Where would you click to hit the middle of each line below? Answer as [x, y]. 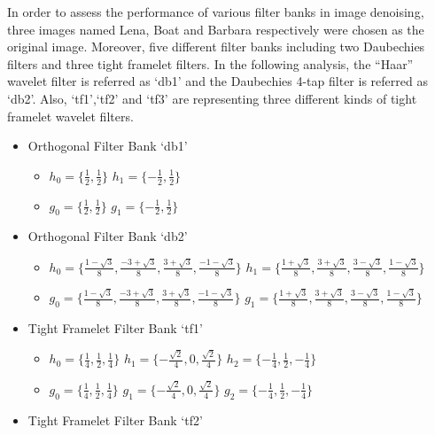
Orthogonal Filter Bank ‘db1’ [108, 146]
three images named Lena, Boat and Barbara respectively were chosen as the [216, 29]
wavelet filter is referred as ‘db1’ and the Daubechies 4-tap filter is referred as [217, 81]
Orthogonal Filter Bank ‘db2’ [108, 236]
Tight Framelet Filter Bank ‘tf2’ [115, 419]
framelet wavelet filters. [70, 116]
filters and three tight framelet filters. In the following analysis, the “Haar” [210, 63]
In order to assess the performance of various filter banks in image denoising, [216, 12]
